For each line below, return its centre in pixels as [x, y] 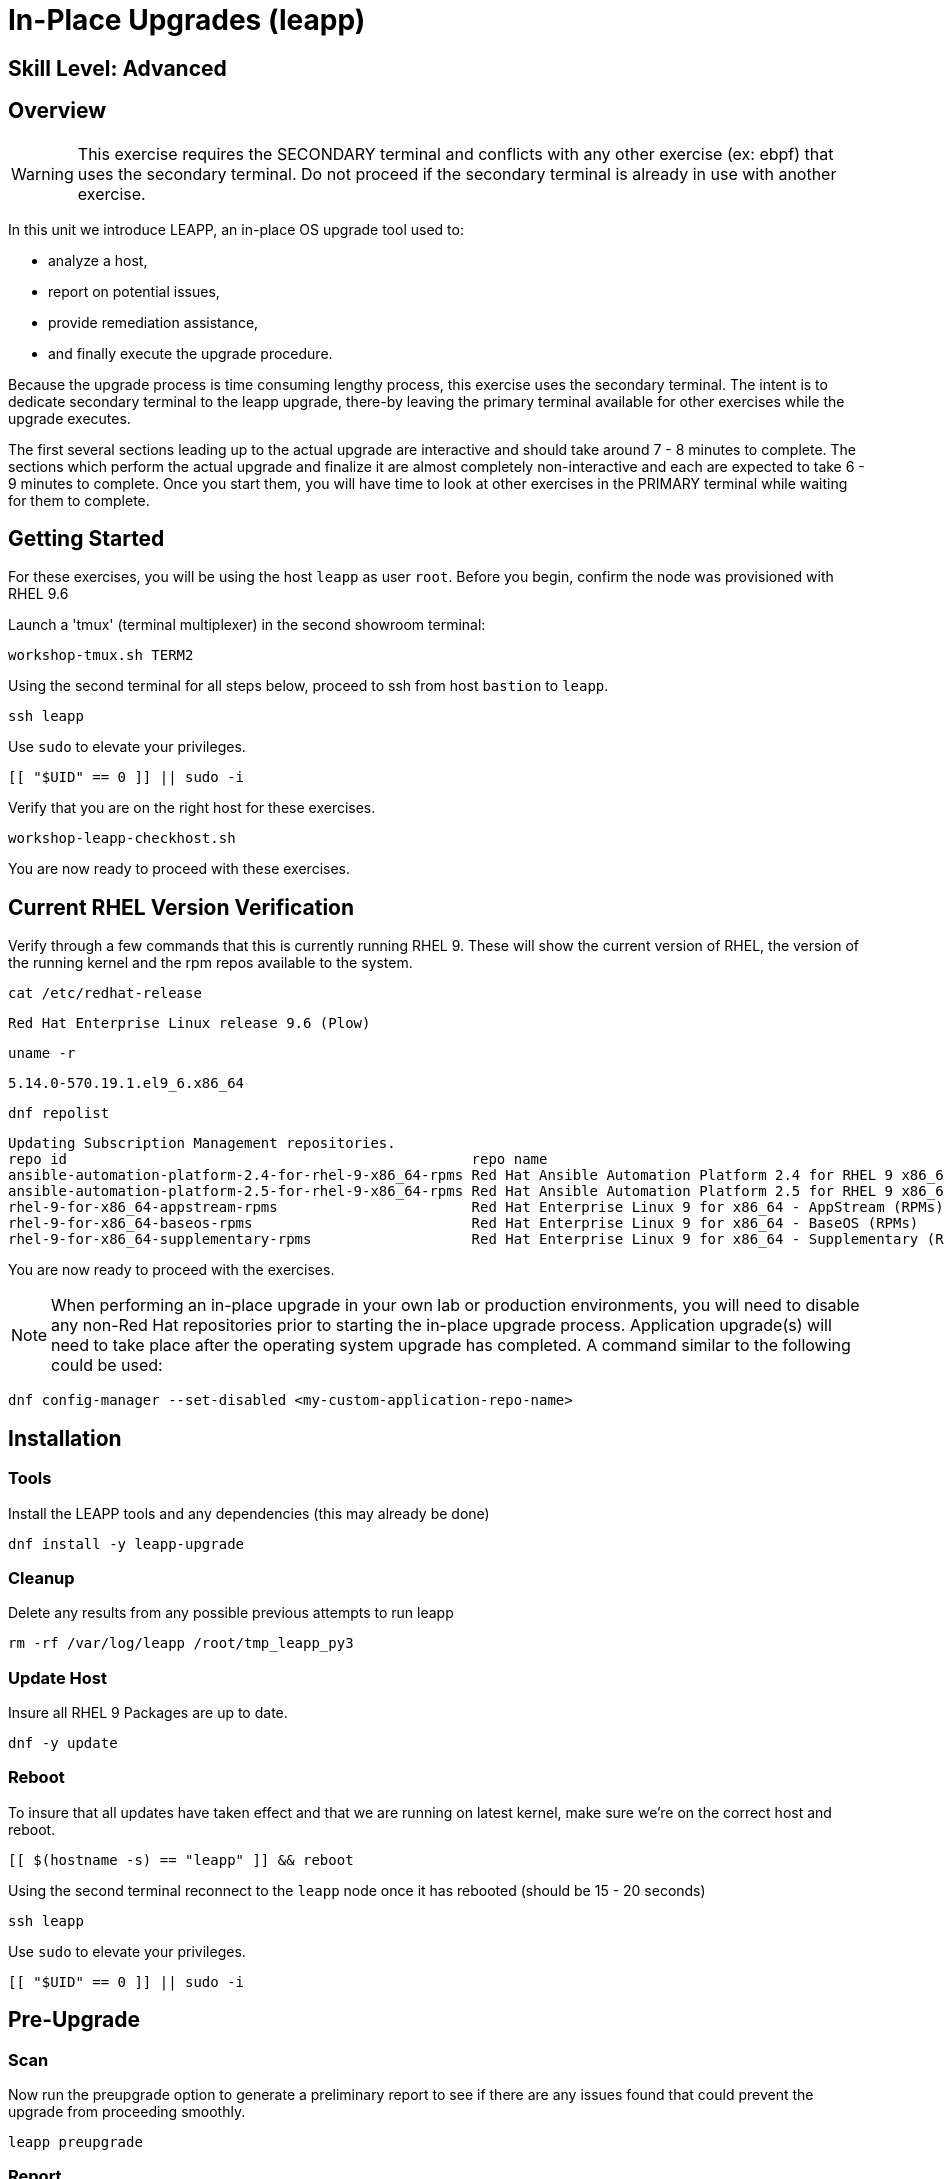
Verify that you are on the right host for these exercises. [192, 808]
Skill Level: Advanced [117, 68]
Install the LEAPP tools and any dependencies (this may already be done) [249, 1513]
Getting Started [86, 539]
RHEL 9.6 [38, 594]
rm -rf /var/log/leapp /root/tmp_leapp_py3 [181, 1643]
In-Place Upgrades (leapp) [187, 20]
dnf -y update [63, 1743]
